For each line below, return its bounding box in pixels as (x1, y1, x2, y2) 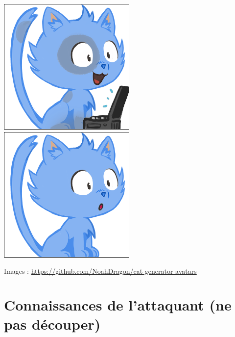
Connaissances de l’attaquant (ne (4, 294, 232, 314)
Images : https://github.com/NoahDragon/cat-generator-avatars (4, 266, 197, 276)
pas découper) (4, 314, 101, 334)
